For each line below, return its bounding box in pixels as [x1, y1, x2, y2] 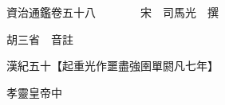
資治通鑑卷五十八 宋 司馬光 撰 [6, 4, 219, 20]
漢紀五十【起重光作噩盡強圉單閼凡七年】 [6, 57, 219, 74]
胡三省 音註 [6, 30, 73, 47]
